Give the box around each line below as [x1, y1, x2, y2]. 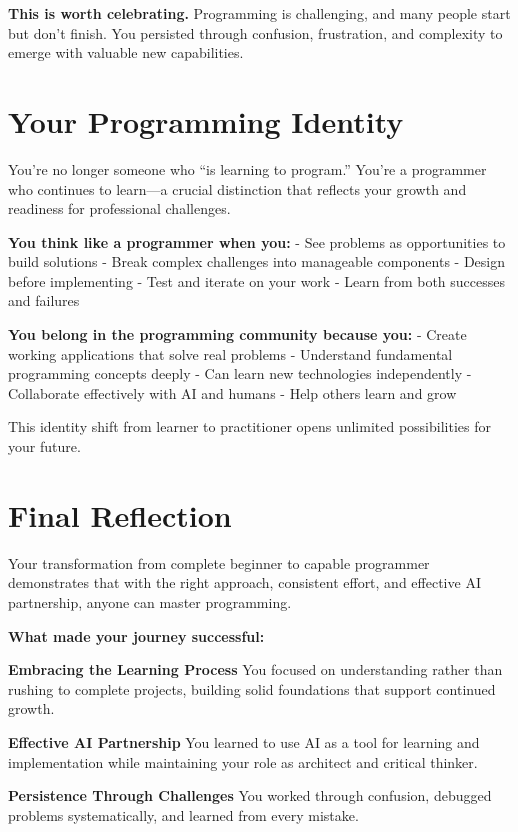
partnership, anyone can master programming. [8, 591, 292, 612]
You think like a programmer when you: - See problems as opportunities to [8, 231, 506, 252]
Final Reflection [8, 494, 232, 535]
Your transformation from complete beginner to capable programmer [8, 552, 430, 573]
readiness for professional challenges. [8, 198, 231, 219]
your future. [8, 436, 81, 457]
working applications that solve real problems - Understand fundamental [8, 343, 453, 364]
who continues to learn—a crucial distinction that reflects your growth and [8, 178, 467, 199]
